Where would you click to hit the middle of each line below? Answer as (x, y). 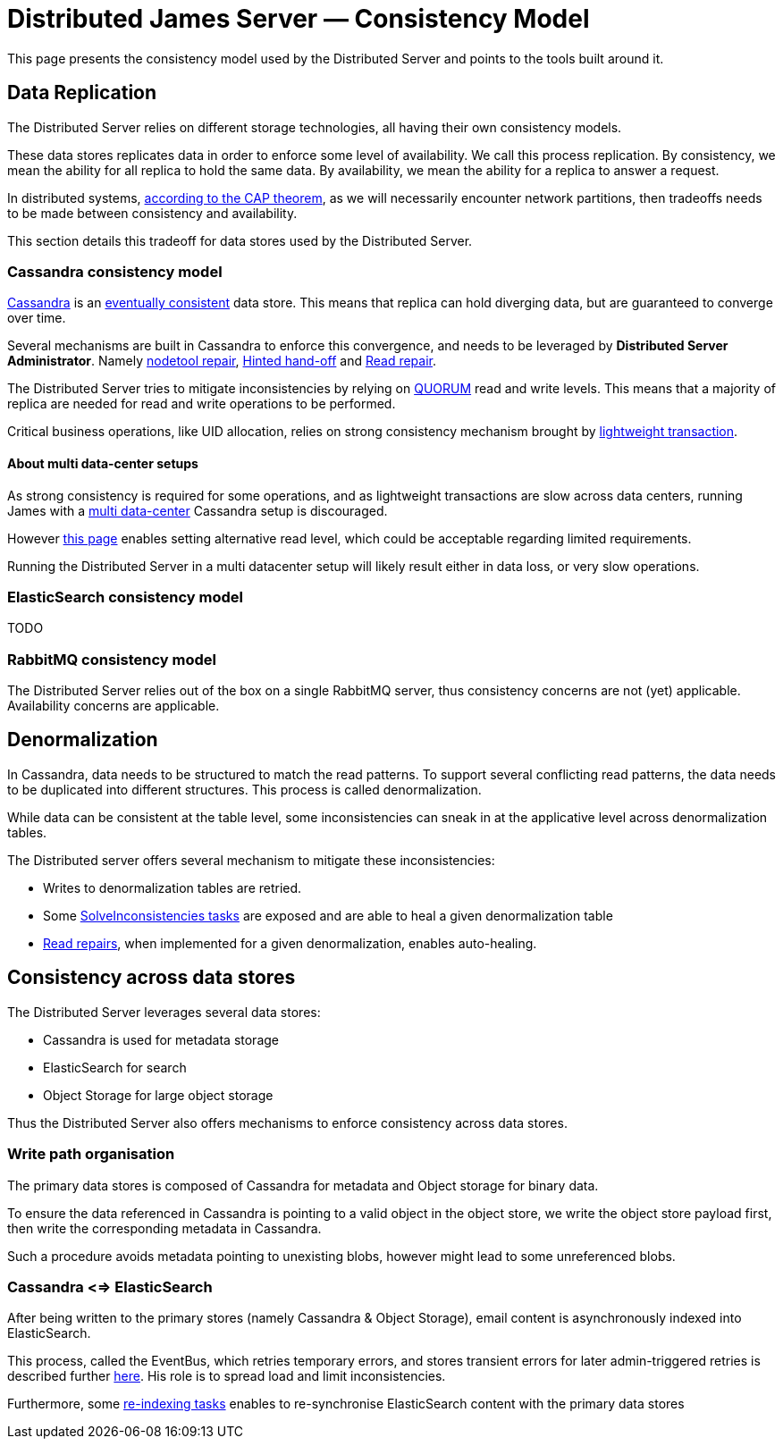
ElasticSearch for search (115, 1067)
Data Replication (82, 93)
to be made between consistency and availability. (152, 213)
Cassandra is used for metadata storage (161, 1039)
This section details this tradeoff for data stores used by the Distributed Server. (240, 240)
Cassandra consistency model (115, 271)
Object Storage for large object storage (158, 1095)
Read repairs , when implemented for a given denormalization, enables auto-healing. (290, 943)
